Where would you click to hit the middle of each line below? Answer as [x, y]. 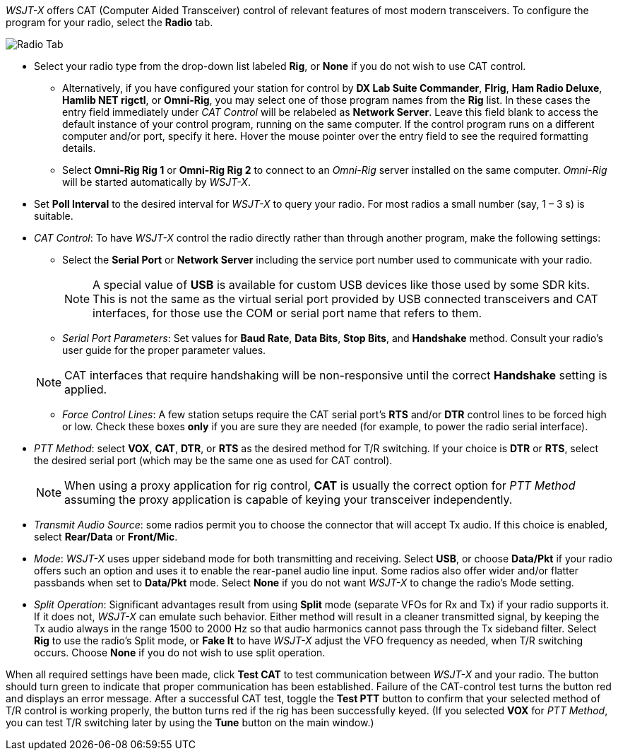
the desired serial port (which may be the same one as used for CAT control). [213, 460]
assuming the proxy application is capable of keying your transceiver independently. [289, 500]
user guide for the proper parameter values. [164, 350]
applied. [86, 389]
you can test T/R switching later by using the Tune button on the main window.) [190, 722]
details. [79, 148]
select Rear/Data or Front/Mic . [106, 537]
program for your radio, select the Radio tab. [109, 22]
